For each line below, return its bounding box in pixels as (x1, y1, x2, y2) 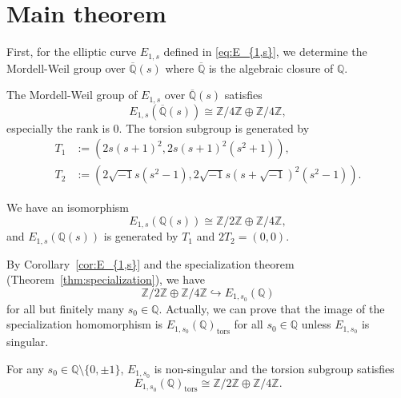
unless (301, 316, 331, 332)
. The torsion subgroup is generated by (118, 119, 310, 136)
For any (6, 360, 44, 376)
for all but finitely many (6, 300, 125, 316)
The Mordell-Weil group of (6, 86, 138, 103)
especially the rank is (6, 119, 110, 136)
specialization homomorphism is (6, 316, 163, 332)
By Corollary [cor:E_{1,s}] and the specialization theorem (6, 255, 295, 272)
